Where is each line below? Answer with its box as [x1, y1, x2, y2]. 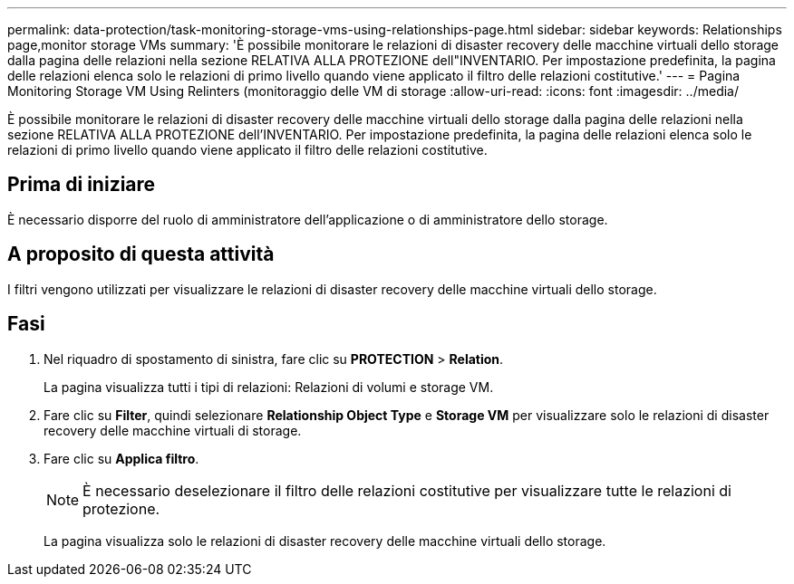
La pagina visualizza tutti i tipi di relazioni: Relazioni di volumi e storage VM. [44, 378, 494, 395]
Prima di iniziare [7, 173, 156, 196]
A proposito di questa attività [7, 243, 275, 266]
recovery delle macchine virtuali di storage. [44, 422, 302, 438]
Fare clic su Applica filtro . [44, 450, 199, 466]
